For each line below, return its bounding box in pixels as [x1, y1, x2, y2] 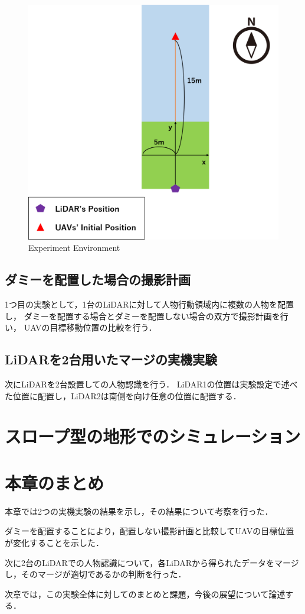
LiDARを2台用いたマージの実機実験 [5, 350, 218, 369]
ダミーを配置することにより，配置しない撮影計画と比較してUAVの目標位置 [5, 525, 294, 537]
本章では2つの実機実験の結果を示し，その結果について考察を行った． [5, 505, 273, 517]
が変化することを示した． [5, 536, 104, 548]
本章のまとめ [5, 470, 104, 495]
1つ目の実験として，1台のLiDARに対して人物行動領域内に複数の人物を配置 [5, 298, 294, 311]
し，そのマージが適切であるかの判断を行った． [5, 568, 186, 580]
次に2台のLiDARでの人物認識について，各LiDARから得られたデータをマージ [5, 556, 299, 568]
